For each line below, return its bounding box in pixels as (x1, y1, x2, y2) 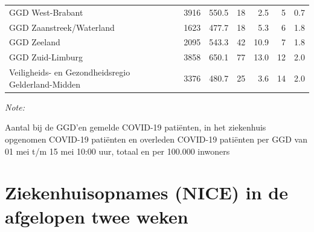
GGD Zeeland (9, 36, 60, 48)
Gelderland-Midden (9, 77, 81, 90)
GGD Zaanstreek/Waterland (9, 21, 115, 33)
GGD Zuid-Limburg (9, 51, 83, 63)
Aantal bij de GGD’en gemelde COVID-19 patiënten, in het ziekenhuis (5, 121, 266, 134)
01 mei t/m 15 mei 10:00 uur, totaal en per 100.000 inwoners (5, 144, 230, 157)
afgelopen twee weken (5, 204, 188, 228)
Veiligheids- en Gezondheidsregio (9, 66, 130, 79)
